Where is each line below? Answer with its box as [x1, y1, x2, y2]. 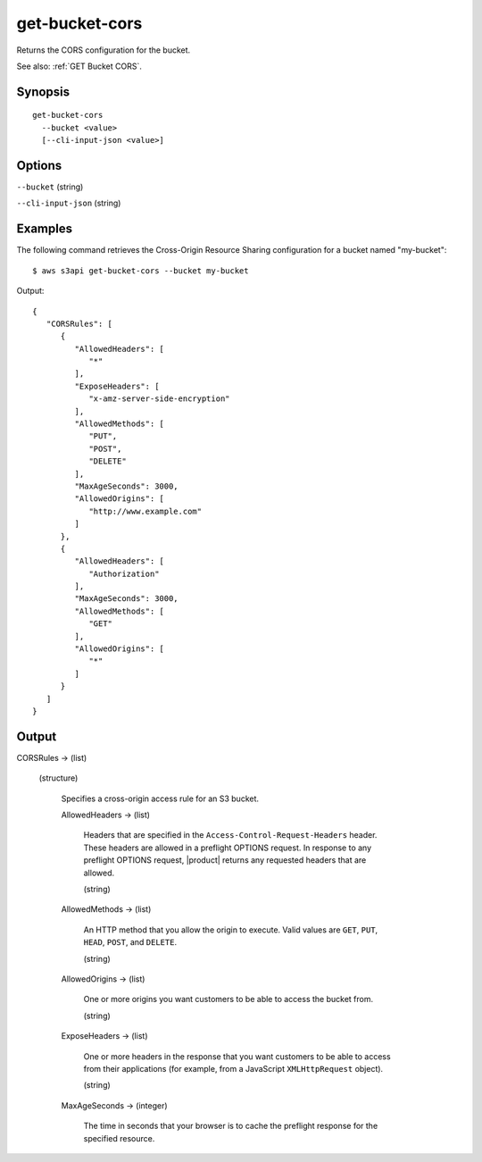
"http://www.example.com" [88, 506, 203, 516]
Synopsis [16, 84, 71, 99]
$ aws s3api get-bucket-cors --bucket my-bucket [32, 265, 249, 276]
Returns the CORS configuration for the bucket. [16, 45, 191, 55]
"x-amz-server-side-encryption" [88, 394, 231, 404]
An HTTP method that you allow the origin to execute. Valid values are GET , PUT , [83, 924, 378, 935]
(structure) [38, 773, 79, 783]
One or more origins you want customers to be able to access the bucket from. [83, 994, 374, 1005]
